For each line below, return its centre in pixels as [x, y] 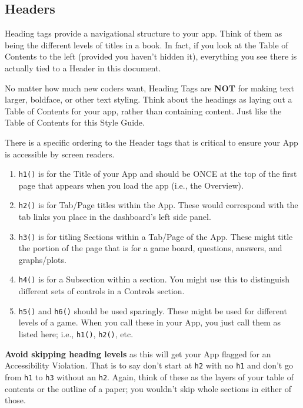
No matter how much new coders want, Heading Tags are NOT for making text [149, 88]
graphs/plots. [42, 259]
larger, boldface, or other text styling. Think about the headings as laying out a [149, 99]
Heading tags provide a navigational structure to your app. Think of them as [144, 33]
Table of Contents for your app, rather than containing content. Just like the [143, 111]
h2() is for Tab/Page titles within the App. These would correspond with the [158, 205]
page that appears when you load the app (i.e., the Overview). [131, 185]
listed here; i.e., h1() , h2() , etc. [76, 333]
